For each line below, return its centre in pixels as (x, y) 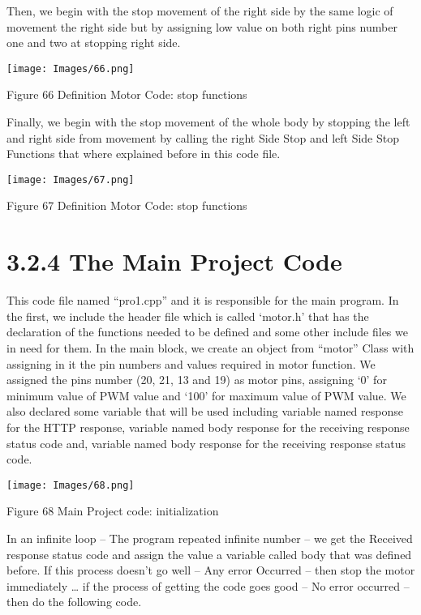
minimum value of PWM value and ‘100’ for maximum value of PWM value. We (206, 395)
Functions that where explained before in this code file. (144, 154)
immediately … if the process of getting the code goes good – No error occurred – (208, 585)
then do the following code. (74, 602)
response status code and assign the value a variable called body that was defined (209, 554)
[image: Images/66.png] (71, 68)
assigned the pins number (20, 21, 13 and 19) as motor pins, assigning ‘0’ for (197, 380)
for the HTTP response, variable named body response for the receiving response (208, 427)
